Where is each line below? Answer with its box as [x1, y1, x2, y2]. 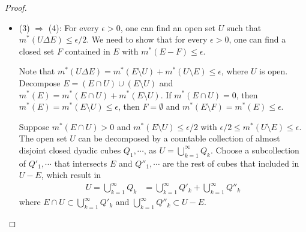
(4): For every [48, 21, 99, 34]
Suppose [19, 120, 50, 132]
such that [226, 21, 262, 34]
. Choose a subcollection [210, 143, 299, 156]
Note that [19, 65, 55, 77]
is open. [259, 65, 288, 77]
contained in [65, 44, 110, 57]
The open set [19, 132, 67, 144]
